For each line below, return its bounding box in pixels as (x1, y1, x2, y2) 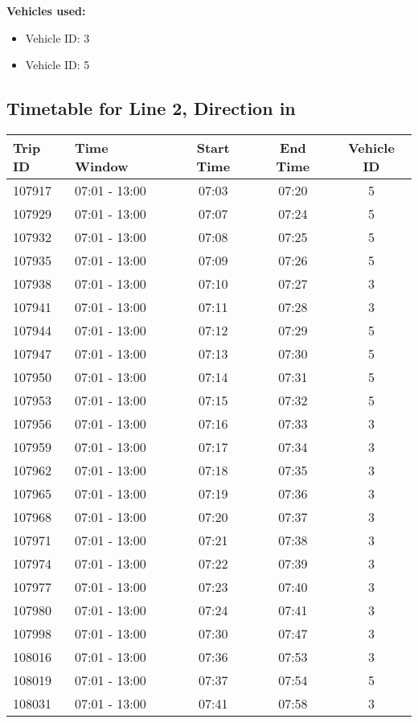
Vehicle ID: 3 (25, 29, 90, 46)
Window (74, 156, 129, 175)
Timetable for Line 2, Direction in (6, 96, 296, 121)
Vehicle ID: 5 (25, 56, 90, 73)
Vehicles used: (6, 2, 86, 18)
